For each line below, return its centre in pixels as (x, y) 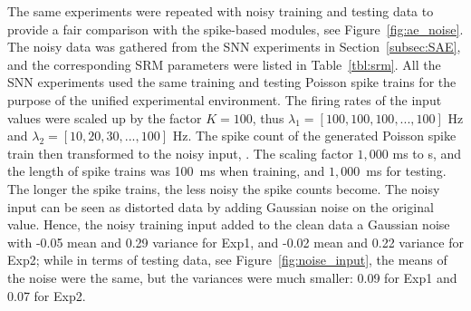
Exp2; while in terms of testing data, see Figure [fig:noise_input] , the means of (227, 260)
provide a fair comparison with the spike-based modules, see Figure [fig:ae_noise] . (235, 29)
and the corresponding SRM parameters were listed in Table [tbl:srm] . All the (224, 64)
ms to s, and (427, 153)
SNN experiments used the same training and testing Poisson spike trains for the (232, 82)
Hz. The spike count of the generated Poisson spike (314, 136)
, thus (268, 117)
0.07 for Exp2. (47, 295)
